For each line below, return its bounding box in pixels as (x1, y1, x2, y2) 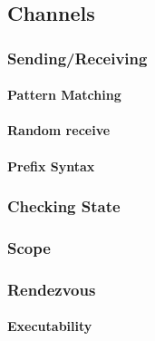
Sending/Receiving (7, 46, 148, 69)
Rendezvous (7, 278, 96, 300)
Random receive (7, 121, 111, 140)
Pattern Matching (7, 85, 121, 104)
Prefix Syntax (7, 156, 95, 175)
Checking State (7, 195, 121, 218)
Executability (7, 317, 92, 336)
